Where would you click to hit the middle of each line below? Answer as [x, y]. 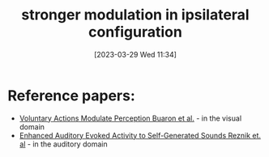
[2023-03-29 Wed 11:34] [135, 54]
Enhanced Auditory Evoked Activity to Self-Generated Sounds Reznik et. [140, 135]
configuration [135, 32]
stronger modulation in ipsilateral [135, 15]
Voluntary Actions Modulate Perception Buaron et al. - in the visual [130, 118]
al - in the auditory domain [63, 144]
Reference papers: [71, 95]
